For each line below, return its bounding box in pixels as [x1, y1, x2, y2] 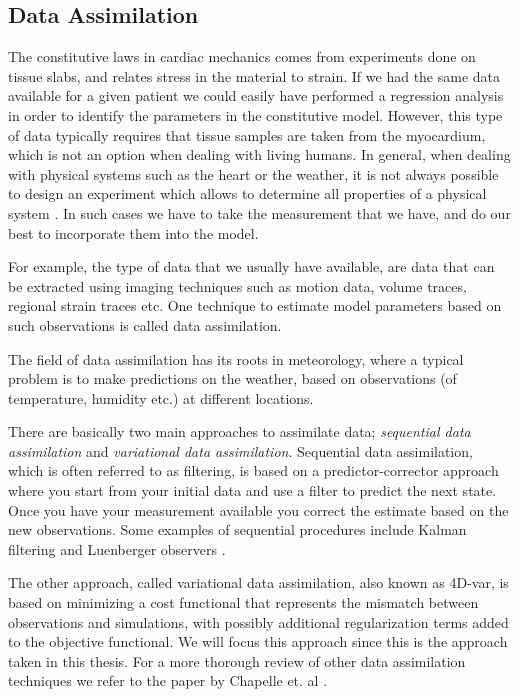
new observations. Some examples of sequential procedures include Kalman [8, 519, 467, 540]
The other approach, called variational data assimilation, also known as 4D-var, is [8, 572, 509, 593]
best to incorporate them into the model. [8, 222, 259, 243]
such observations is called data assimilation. [8, 314, 282, 335]
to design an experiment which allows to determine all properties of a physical [8, 183, 487, 204]
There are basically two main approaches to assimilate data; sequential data [8, 421, 471, 442]
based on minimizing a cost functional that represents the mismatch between [8, 592, 479, 613]
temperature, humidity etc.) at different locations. [8, 387, 314, 408]
